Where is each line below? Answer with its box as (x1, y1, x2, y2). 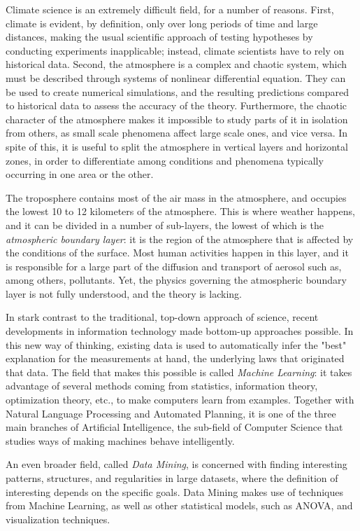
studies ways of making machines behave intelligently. (6, 433, 235, 448)
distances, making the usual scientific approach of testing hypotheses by (6, 29, 313, 44)
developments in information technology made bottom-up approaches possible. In (6, 324, 354, 338)
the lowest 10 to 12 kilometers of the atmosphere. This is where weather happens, (6, 204, 355, 219)
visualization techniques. (6, 511, 110, 526)
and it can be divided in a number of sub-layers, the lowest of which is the (6, 217, 324, 232)
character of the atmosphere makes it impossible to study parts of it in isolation (6, 111, 348, 126)
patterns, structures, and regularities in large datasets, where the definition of (6, 471, 338, 485)
